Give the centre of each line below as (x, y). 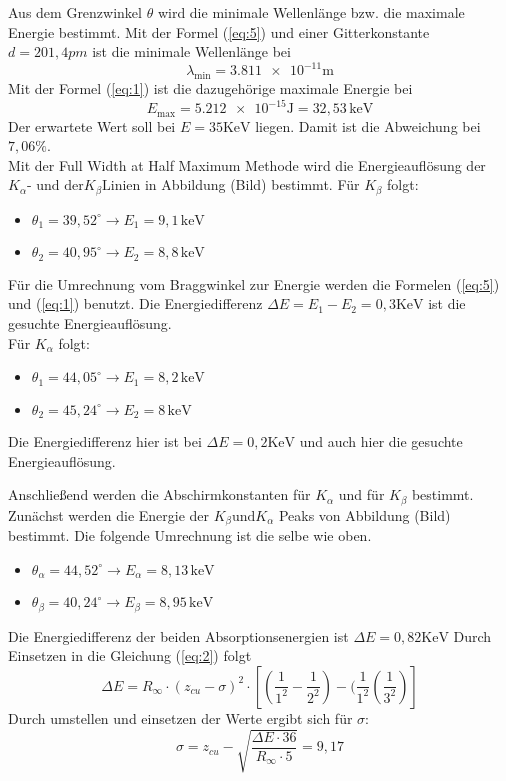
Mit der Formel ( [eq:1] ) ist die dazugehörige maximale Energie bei (210, 88)
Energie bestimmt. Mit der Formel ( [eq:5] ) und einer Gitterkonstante (219, 31)
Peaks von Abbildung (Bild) (364, 514)
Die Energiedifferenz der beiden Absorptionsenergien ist (178, 635)
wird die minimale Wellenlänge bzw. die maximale (311, 12)
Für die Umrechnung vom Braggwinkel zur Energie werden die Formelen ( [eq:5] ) (254, 283)
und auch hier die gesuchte (381, 441)
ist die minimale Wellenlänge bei (191, 51)
